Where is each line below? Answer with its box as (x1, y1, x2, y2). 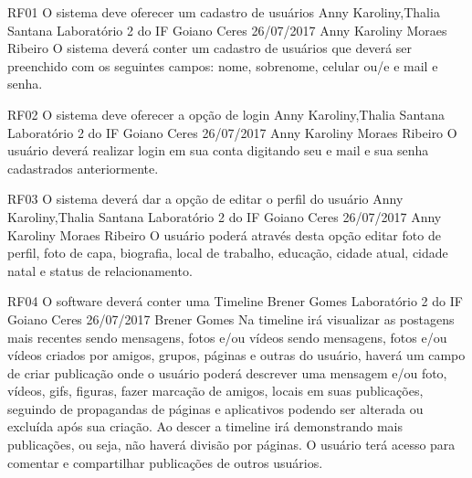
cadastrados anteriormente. (7, 158, 159, 177)
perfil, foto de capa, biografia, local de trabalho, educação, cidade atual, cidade (7, 243, 448, 262)
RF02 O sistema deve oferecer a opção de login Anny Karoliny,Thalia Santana (7, 104, 446, 123)
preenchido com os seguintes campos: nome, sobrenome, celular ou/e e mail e (7, 56, 438, 75)
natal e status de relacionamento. (7, 260, 193, 280)
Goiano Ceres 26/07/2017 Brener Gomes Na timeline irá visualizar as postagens (7, 309, 455, 328)
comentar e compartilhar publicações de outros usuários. (7, 452, 323, 472)
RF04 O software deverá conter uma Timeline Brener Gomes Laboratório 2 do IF (7, 292, 463, 311)
